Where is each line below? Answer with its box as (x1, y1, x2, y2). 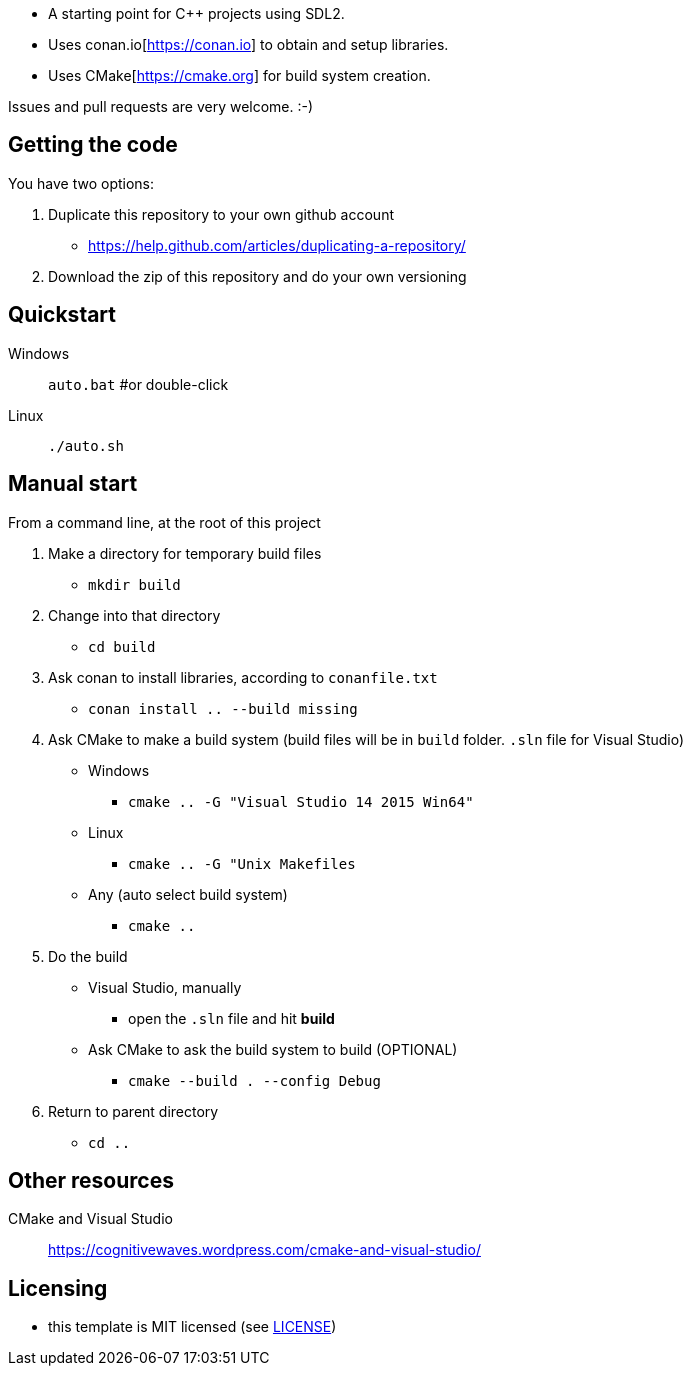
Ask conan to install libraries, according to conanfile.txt (48, 668, 438, 686)
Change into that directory (48, 606, 221, 624)
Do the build (48, 947, 128, 965)
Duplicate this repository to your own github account (48, 205, 394, 223)
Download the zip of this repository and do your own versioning (48, 267, 467, 285)
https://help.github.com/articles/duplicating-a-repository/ (88, 236, 466, 254)
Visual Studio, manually (88, 978, 242, 996)
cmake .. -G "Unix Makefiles (128, 855, 356, 872)
